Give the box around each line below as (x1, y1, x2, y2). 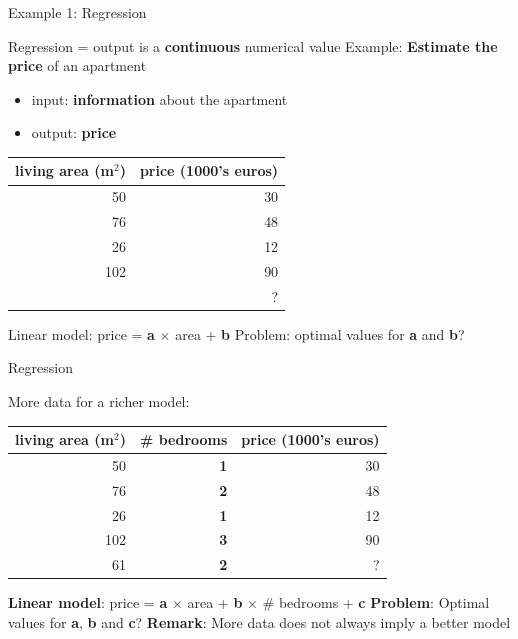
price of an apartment (8, 55, 147, 76)
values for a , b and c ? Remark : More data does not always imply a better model (8, 611, 511, 632)
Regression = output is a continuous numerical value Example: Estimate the (8, 35, 498, 56)
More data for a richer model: (8, 390, 190, 411)
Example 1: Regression (8, 2, 147, 22)
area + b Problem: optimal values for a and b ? (175, 323, 465, 344)
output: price (31, 122, 117, 143)
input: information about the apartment (31, 88, 288, 109)
